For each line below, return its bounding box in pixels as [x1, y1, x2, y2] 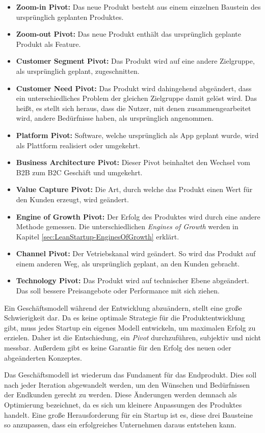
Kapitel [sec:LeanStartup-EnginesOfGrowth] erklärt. [16, 231, 179, 241]
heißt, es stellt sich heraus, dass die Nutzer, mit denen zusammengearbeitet [16, 102, 251, 113]
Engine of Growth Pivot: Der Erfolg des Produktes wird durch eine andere [16, 211, 260, 222]
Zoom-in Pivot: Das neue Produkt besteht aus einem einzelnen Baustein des [16, 2, 261, 12]
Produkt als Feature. [16, 38, 81, 49]
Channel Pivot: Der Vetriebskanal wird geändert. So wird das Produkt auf [16, 248, 256, 259]
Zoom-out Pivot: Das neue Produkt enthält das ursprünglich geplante [16, 29, 241, 39]
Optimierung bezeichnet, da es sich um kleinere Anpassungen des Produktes [4, 399, 242, 410]
